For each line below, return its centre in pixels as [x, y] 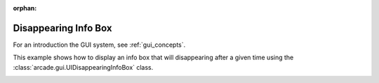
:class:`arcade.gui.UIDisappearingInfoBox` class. [83, 67]
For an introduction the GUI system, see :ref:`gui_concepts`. [99, 45]
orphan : [25, 8]
